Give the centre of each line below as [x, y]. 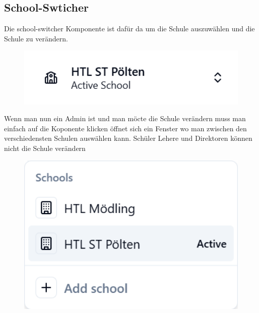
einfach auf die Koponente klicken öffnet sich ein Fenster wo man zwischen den [125, 128]
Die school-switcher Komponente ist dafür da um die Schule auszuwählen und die [129, 29]
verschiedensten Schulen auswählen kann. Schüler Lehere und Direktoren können [128, 138]
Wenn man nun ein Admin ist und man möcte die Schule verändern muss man [125, 118]
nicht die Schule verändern [45, 148]
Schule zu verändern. [36, 38]
